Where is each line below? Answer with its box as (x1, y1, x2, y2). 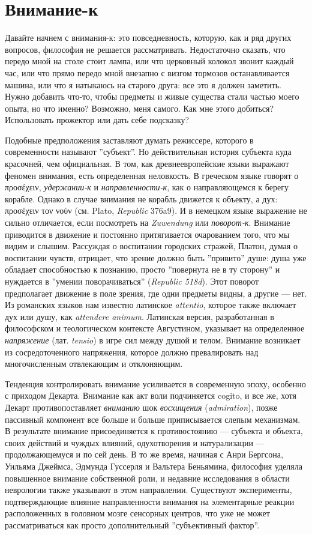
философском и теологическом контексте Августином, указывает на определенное (5, 322, 305, 334)
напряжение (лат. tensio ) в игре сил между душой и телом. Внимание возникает (5, 333, 301, 346)
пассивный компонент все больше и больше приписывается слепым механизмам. (5, 413, 301, 425)
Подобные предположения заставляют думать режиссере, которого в (5, 133, 254, 146)
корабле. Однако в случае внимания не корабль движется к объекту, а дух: (5, 192, 278, 205)
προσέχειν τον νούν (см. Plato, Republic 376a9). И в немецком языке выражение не (5, 204, 307, 217)
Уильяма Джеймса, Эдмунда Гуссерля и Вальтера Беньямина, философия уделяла (5, 459, 302, 472)
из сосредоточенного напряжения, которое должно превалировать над (5, 345, 259, 358)
